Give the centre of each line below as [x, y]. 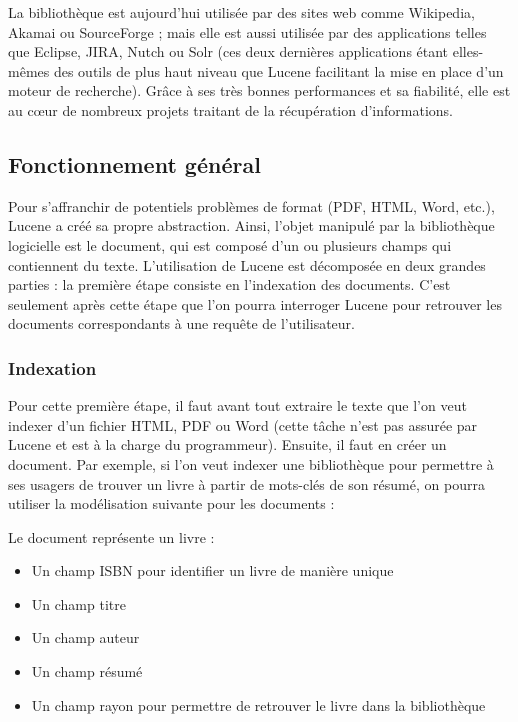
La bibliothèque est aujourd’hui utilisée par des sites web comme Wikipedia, [241, 12]
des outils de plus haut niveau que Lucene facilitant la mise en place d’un [278, 70]
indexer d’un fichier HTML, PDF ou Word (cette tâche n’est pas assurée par [243, 424]
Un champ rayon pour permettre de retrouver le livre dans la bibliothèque [258, 704]
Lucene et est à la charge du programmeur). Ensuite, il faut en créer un [227, 444]
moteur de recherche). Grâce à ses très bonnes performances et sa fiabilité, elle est [259, 90]
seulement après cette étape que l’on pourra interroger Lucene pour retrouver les [255, 303]
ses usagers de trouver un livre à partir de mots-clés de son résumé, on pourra [246, 483]
